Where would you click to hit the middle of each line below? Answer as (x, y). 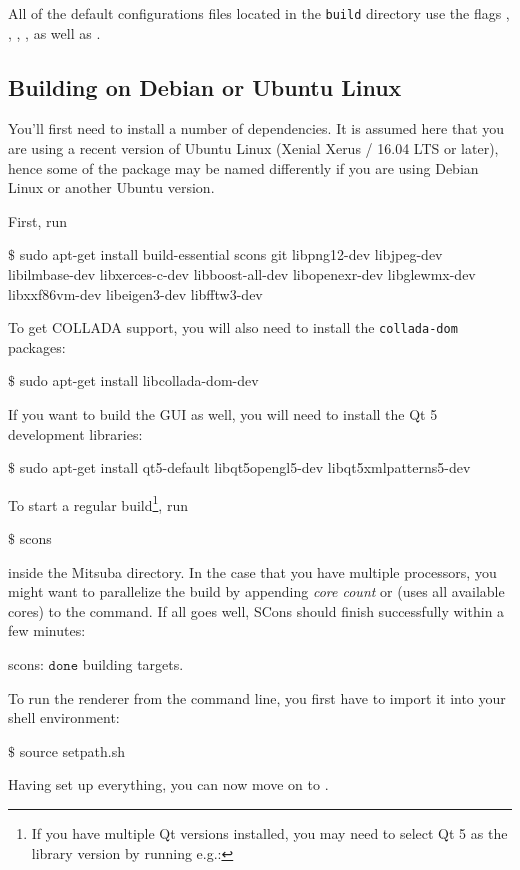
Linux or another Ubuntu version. (111, 187)
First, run (38, 220)
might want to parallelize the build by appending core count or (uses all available (256, 591)
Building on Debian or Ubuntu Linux (205, 86)
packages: (37, 346)
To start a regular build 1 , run (98, 503)
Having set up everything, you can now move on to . (168, 784)
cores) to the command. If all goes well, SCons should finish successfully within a (256, 610)
